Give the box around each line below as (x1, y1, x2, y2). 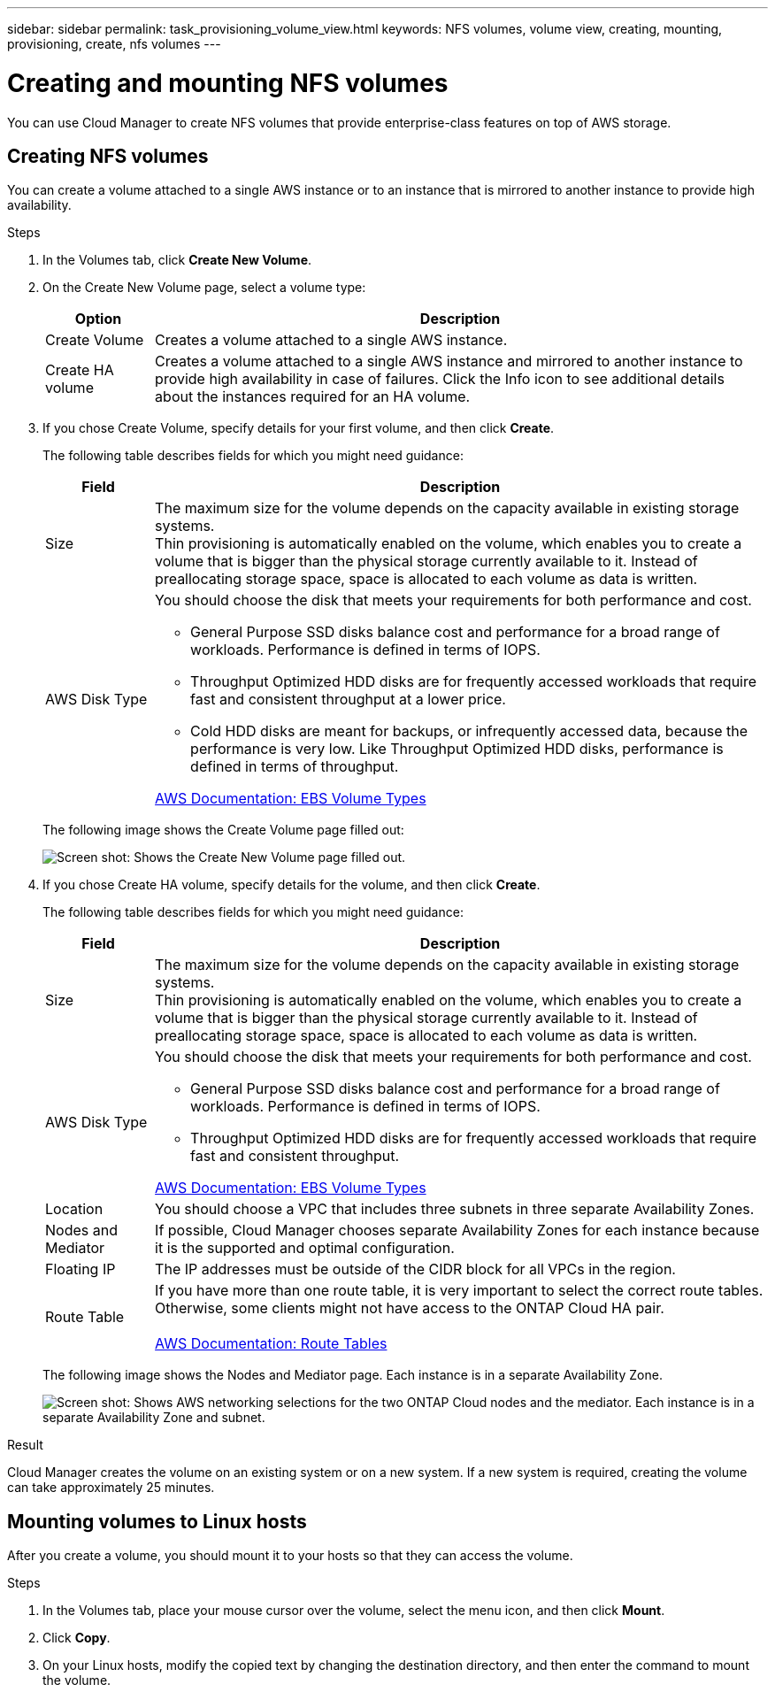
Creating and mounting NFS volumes (7, 67, 449, 98)
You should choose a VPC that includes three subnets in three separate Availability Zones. (155, 1200, 755, 1219)
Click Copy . (42, 1630, 111, 1646)
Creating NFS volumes (7, 144, 209, 167)
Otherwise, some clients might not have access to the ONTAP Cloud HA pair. (155, 1299, 664, 1318)
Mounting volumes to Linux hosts (7, 1510, 307, 1533)
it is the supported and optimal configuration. (155, 1239, 455, 1257)
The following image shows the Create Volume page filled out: (42, 822, 404, 838)
